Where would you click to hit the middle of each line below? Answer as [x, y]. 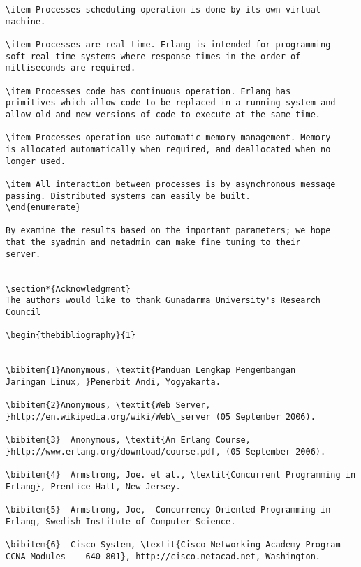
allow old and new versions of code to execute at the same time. [163, 114]
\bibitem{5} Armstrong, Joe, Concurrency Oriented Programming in [168, 510]
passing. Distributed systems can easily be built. [128, 196]
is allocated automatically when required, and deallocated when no [168, 149]
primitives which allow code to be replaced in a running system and [171, 103]
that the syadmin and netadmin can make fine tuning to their [153, 243]
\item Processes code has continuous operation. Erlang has [148, 91]
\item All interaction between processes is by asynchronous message [171, 184]
